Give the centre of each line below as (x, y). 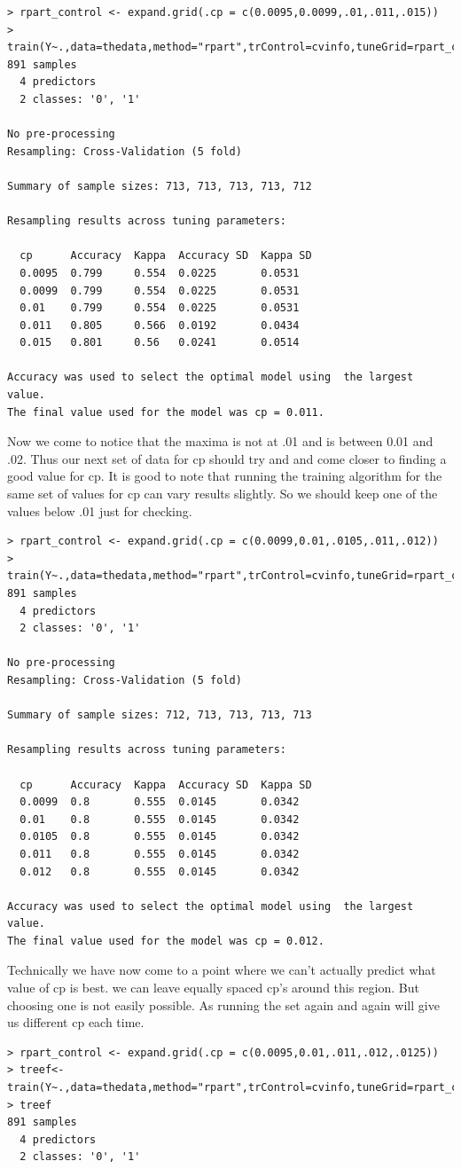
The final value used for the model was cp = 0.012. (166, 941)
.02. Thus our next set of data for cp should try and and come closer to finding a (227, 458)
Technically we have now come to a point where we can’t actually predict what (222, 970)
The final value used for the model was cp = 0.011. (166, 412)
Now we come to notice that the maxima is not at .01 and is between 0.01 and (220, 441)
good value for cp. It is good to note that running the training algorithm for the (225, 476)
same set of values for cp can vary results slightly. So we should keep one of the (223, 494)
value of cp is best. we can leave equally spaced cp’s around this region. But (213, 988)
